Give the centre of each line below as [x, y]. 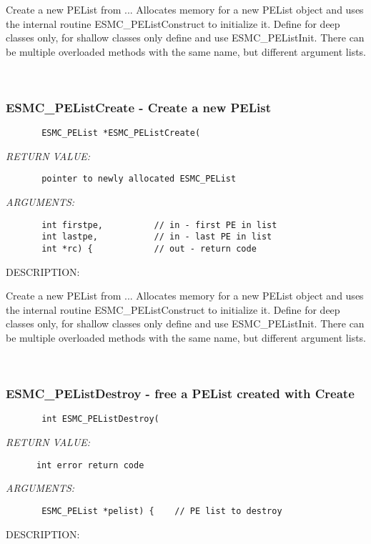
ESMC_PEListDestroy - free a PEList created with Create [180, 394]
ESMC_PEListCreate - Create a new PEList [139, 107]
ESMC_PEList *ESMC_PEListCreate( [121, 133]
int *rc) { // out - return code [149, 249]
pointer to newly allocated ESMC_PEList [139, 179]
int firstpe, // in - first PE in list [159, 225]
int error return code [90, 465]
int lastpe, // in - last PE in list [157, 237]
